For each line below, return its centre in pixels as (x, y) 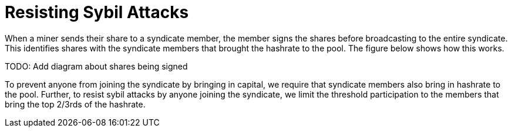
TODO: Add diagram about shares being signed (96, 66)
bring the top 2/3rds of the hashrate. (75, 104)
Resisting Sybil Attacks (97, 12)
